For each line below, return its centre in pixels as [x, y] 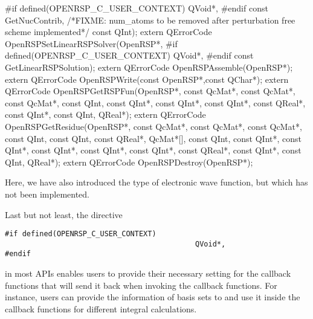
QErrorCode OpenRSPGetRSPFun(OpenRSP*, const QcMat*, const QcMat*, [150, 91]
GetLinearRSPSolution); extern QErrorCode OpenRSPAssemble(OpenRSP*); [149, 67]
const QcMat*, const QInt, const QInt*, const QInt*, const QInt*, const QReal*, [155, 102]
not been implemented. [47, 194]
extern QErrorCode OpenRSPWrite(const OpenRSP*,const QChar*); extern [147, 79]
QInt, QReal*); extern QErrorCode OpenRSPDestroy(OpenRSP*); [129, 162]
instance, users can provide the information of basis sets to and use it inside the [153, 297]
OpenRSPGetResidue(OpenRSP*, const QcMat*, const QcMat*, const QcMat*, [153, 126]
